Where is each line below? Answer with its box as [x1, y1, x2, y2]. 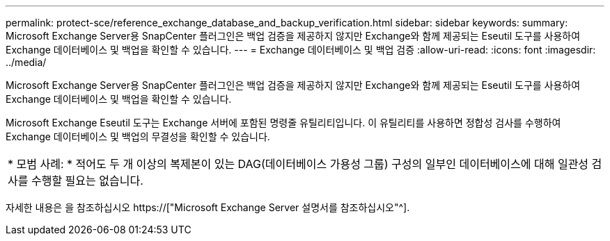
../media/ [6, 56, 47, 68]
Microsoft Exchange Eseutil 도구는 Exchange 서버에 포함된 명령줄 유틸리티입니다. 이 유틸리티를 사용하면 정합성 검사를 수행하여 [6, 117, 561, 128]
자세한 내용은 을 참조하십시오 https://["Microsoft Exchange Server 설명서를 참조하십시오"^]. [6, 201, 410, 213]
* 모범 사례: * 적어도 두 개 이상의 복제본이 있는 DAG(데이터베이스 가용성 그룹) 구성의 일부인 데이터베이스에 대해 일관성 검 [8, 157, 602, 171]
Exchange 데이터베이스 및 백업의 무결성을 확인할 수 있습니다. [6, 131, 270, 142]
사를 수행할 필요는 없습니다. [8, 174, 143, 188]
